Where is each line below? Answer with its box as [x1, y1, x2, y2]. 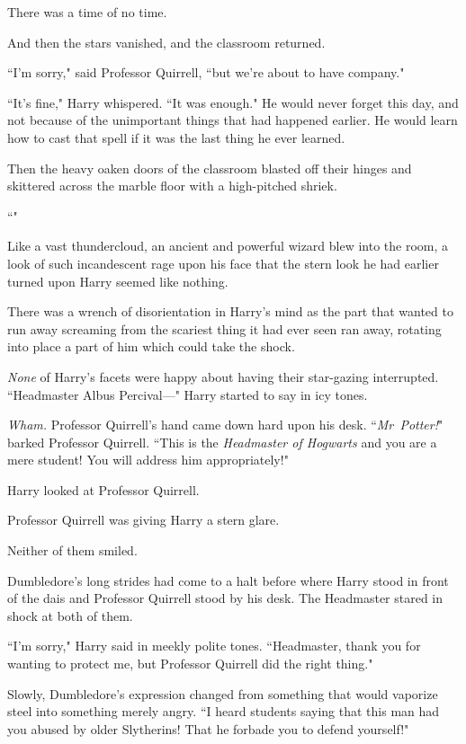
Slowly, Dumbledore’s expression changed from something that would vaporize [7, 684, 438, 703]
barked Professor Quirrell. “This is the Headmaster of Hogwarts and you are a [7, 432, 437, 451]
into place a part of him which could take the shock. [7, 337, 295, 356]
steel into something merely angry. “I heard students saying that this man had [7, 702, 440, 721]
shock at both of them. [7, 606, 133, 624]
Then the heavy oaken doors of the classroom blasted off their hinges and [7, 158, 412, 177]
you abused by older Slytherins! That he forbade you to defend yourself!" [7, 719, 409, 738]
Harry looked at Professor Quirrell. [7, 480, 200, 499]
